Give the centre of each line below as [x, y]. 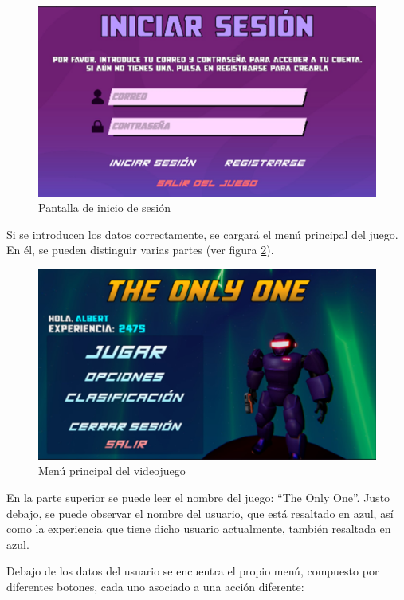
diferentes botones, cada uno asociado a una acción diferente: [155, 586]
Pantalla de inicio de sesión [105, 208]
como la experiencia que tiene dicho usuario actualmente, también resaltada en [199, 529]
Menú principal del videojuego [112, 471]
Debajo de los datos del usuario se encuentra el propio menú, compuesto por [193, 571]
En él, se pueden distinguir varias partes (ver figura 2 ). [140, 250]
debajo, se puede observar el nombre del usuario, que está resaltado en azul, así [200, 513]
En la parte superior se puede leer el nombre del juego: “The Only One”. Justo [198, 497]
